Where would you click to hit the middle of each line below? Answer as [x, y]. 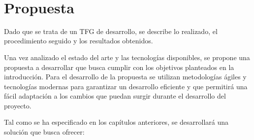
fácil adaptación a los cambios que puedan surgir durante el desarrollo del [115, 96]
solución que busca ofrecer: [44, 132]
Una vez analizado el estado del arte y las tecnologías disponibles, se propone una [127, 57]
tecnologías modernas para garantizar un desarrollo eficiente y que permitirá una [126, 86]
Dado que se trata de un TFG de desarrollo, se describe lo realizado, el [111, 31]
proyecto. [18, 105]
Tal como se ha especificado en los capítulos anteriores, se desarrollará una [116, 122]
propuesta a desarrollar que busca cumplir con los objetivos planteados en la [119, 67]
